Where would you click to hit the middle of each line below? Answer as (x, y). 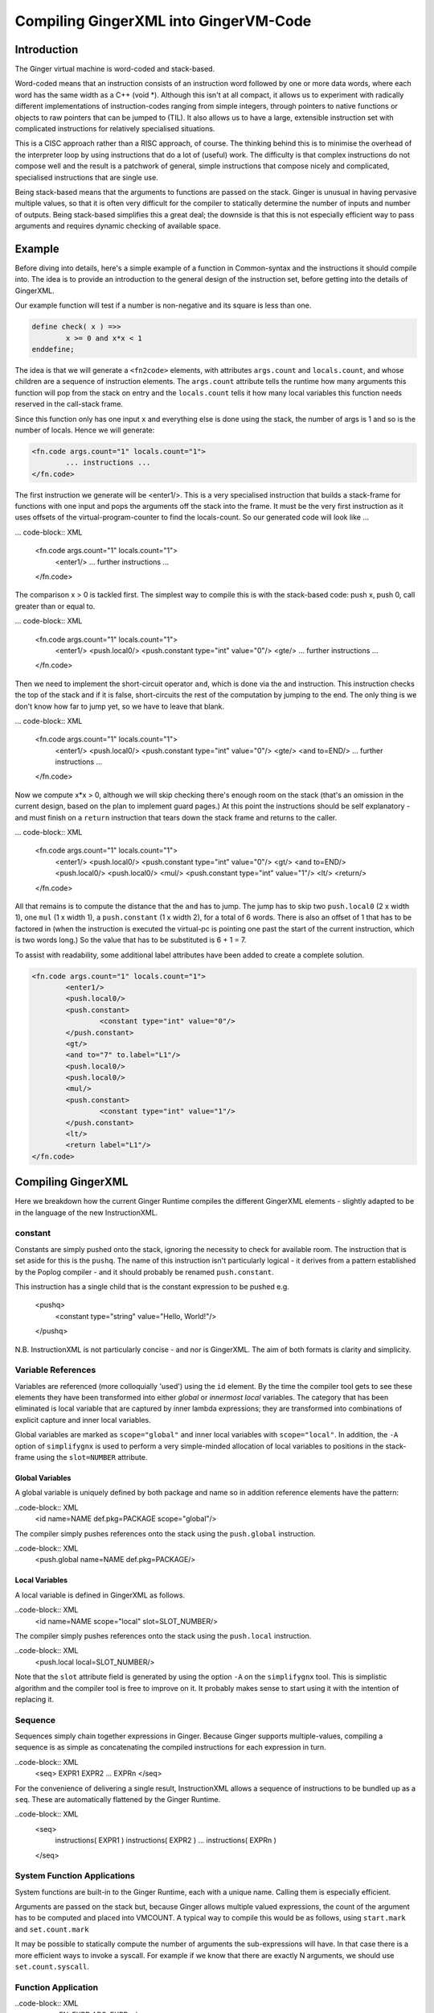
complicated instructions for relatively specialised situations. (115, 129)
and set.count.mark (52, 1929)
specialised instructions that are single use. (86, 177)
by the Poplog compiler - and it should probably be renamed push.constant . (144, 1271)
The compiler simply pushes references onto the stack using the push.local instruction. (163, 1635)
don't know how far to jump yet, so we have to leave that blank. (120, 706)
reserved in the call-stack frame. (69, 404)
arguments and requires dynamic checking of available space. (118, 226)
